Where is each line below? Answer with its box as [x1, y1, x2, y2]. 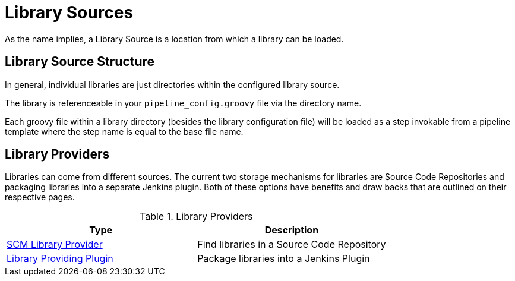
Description [264, 224, 319, 236]
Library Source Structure [5, 54, 155, 70]
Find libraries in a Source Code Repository [197, 238, 386, 251]
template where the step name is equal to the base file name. [5, 126, 244, 137]
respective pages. [5, 192, 75, 203]
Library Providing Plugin [7, 252, 113, 265]
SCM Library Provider [7, 238, 103, 251]
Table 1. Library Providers [140, 210, 253, 223]
